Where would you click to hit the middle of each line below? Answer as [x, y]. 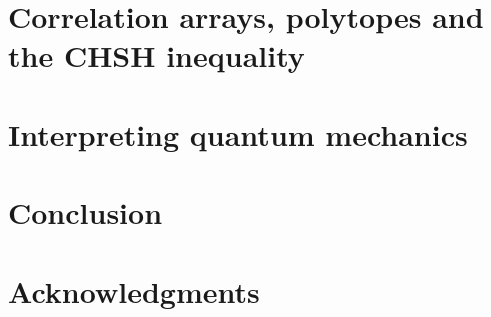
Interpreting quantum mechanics [238, 133]
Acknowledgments [134, 290]
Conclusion [85, 212]
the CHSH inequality [156, 55]
